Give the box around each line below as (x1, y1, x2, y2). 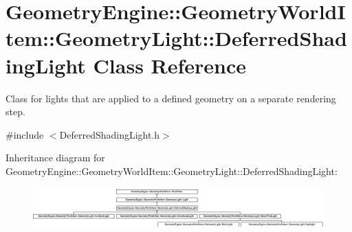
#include (5, 127, 44, 141)
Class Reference (93, 51, 247, 79)
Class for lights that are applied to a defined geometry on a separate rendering (5, 91, 336, 105)
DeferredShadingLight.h (59, 127, 160, 141)
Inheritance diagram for (5, 150, 105, 165)
